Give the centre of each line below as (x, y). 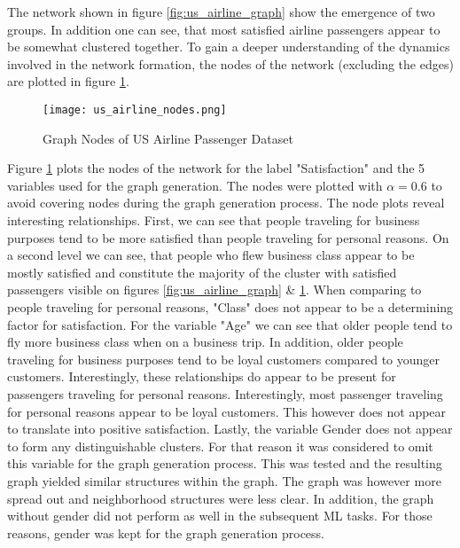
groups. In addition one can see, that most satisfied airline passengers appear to (224, 29)
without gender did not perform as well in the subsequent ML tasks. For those (220, 516)
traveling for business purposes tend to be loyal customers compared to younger (224, 359)
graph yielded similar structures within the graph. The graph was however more (224, 480)
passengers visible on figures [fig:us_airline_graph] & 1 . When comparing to (214, 290)
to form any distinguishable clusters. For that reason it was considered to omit (220, 446)
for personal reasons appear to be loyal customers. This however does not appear (227, 411)
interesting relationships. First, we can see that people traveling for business (214, 220)
